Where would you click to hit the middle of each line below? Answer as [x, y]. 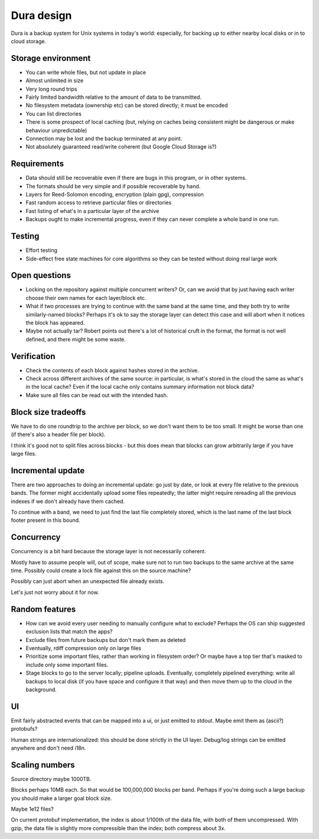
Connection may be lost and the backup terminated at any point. [104, 138]
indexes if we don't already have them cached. [68, 501]
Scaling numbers [43, 765]
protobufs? [24, 729]
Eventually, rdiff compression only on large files [84, 648]
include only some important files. [67, 664]
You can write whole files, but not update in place [86, 72]
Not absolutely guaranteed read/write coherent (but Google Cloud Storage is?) [121, 147]
